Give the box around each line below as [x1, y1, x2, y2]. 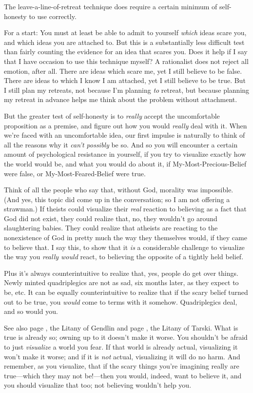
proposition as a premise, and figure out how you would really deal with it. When [4, 120, 247, 130]
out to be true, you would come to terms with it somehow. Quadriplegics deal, [4, 296, 237, 307]
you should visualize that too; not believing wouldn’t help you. [4, 380, 192, 390]
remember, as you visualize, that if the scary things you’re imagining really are [4, 361, 239, 371]
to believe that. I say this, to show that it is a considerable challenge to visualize [4, 242, 245, 252]
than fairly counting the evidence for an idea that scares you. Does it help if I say [4, 46, 248, 57]
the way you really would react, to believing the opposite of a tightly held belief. [4, 251, 244, 262]
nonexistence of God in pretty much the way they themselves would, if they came [4, 232, 247, 243]
